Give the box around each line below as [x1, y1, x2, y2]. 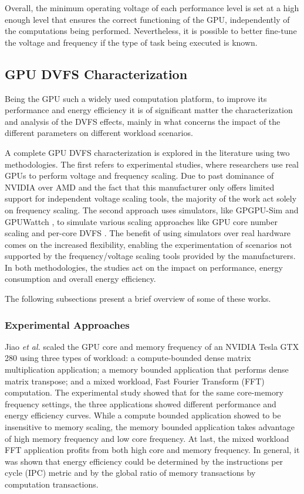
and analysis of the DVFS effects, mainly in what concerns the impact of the [5, 115, 281, 127]
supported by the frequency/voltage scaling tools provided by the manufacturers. [5, 250, 296, 262]
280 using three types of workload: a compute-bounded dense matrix [5, 352, 251, 364]
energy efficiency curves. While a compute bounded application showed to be [5, 409, 281, 421]
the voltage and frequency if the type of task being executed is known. [5, 36, 258, 48]
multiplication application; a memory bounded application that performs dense [5, 363, 289, 376]
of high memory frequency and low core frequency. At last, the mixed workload [5, 432, 289, 444]
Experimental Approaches [5, 317, 130, 332]
